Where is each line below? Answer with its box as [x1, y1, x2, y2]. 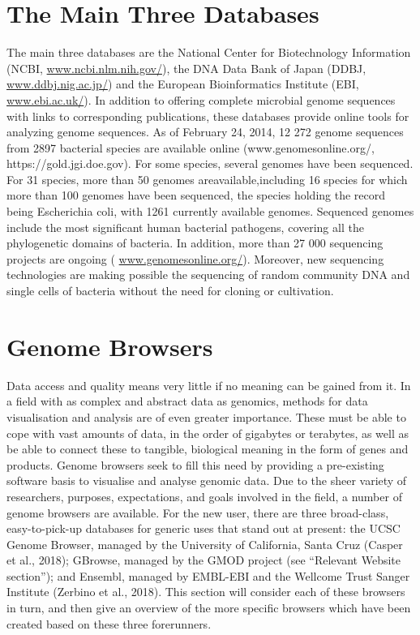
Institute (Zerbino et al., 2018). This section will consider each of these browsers [6, 583, 405, 600]
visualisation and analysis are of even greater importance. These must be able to [6, 408, 406, 425]
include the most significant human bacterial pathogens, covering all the [6, 218, 364, 235]
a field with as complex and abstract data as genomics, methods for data [6, 393, 368, 410]
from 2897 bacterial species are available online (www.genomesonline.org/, [6, 139, 375, 156]
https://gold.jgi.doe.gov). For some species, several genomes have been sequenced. [6, 155, 414, 172]
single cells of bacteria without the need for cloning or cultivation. [6, 282, 334, 299]
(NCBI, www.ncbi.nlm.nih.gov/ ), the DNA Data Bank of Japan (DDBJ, [6, 59, 366, 76]
